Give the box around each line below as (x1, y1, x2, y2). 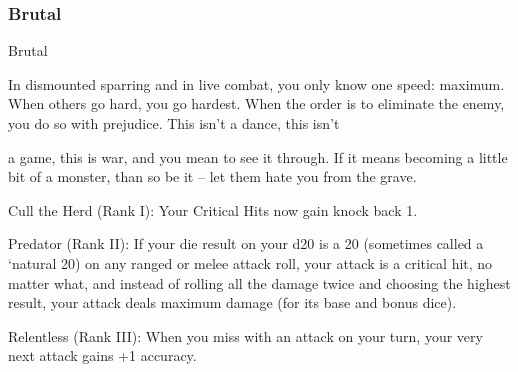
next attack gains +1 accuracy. (8, 345, 197, 366)
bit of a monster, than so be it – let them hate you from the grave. (8, 166, 417, 187)
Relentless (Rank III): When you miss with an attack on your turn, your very (8, 325, 483, 346)
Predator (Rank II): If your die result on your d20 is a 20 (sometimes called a (8, 233, 484, 254)
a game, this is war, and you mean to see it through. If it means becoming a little (8, 146, 508, 167)
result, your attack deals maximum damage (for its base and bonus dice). (8, 292, 457, 313)
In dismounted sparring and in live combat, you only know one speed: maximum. (8, 73, 505, 94)
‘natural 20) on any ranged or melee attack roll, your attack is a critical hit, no (8, 252, 493, 273)
